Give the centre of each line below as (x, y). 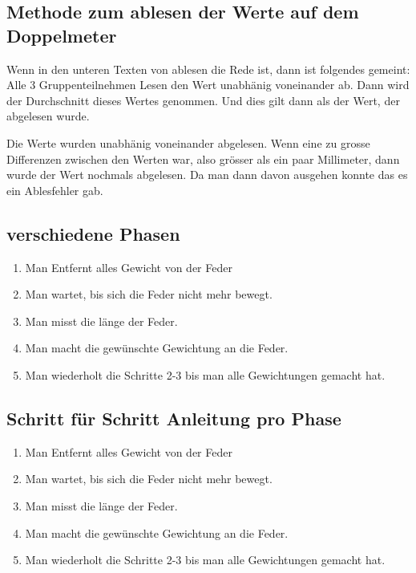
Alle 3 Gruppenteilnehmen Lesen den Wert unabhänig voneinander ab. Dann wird (208, 85)
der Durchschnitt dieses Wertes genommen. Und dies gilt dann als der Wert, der (203, 100)
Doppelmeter (62, 35)
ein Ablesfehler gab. (55, 190)
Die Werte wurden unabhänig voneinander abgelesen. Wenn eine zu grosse (188, 142)
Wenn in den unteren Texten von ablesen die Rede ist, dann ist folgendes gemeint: (208, 69)
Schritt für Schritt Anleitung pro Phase (174, 418)
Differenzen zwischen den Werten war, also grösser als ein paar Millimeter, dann (203, 158)
